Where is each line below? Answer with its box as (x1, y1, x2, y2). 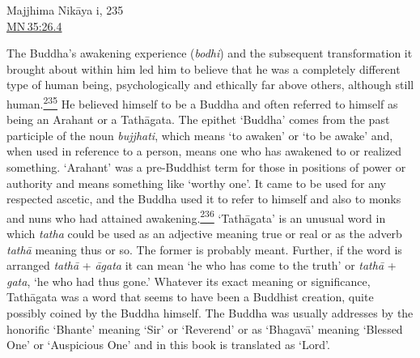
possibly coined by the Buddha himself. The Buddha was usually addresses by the (6, 305, 414, 321)
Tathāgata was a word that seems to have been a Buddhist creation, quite (6, 288, 374, 305)
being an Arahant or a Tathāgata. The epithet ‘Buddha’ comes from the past (6, 111, 390, 128)
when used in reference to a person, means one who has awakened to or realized (6, 143, 402, 160)
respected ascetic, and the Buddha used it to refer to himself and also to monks (6, 190, 401, 207)
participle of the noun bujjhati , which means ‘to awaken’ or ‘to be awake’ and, (6, 126, 393, 143)
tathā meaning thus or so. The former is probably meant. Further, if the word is (6, 241, 402, 258)
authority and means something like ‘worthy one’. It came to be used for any (6, 174, 386, 191)
